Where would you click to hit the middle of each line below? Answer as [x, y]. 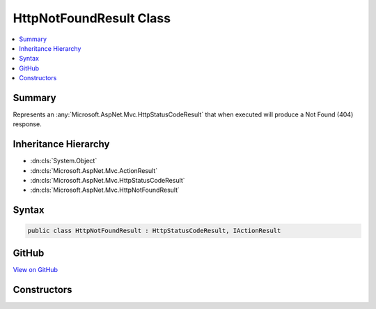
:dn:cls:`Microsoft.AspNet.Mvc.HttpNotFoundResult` [105, 190]
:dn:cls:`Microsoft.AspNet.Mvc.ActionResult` [94, 170]
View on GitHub [36, 269]
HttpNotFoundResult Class [92, 18]
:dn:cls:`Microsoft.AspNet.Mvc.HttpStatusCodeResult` [108, 181]
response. [27, 124]
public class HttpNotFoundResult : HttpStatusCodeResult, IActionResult [154, 231]
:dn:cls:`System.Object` [64, 161]
